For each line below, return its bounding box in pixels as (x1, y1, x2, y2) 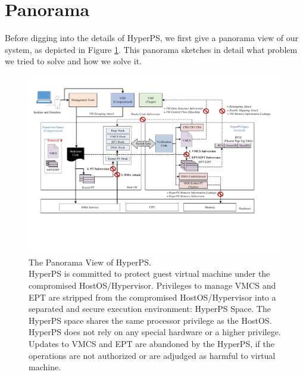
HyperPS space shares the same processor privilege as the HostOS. (29, 314, 272, 326)
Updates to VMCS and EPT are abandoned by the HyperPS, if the (29, 337, 275, 350)
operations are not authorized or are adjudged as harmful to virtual (29, 349, 276, 361)
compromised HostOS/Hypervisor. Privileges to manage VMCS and (29, 279, 276, 292)
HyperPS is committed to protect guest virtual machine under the (29, 267, 270, 280)
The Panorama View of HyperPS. (29, 255, 151, 268)
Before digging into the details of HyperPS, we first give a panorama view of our (5, 32, 299, 44)
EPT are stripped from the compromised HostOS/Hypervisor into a (29, 290, 276, 303)
